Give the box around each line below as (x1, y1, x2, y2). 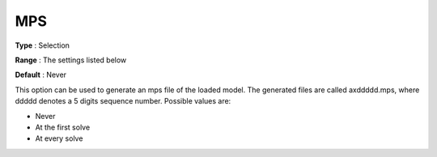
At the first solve (35, 122, 91, 132)
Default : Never (15, 70, 67, 80)
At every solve (35, 134, 83, 143)
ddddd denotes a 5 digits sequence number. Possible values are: (15, 96, 231, 106)
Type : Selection (15, 40, 70, 50)
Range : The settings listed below (15, 55, 127, 65)
